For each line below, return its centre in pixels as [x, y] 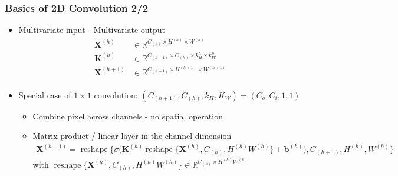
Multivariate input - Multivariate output [92, 30]
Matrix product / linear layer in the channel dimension [132, 136]
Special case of [45, 94]
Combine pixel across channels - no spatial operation [128, 116]
